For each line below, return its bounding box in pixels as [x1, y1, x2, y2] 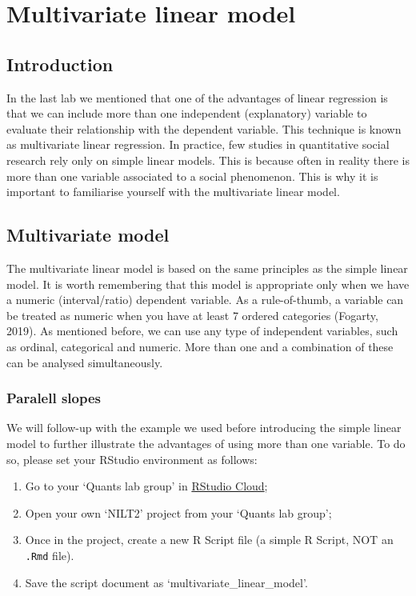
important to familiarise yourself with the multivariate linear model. [6, 183, 340, 200]
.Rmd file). [25, 546, 74, 563]
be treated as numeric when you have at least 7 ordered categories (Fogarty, [6, 306, 378, 323]
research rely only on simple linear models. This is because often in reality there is [6, 151, 410, 168]
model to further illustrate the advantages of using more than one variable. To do [6, 434, 406, 451]
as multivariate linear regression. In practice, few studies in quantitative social [6, 136, 390, 153]
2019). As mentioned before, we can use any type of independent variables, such [6, 322, 398, 339]
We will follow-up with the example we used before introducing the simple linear [6, 419, 402, 436]
